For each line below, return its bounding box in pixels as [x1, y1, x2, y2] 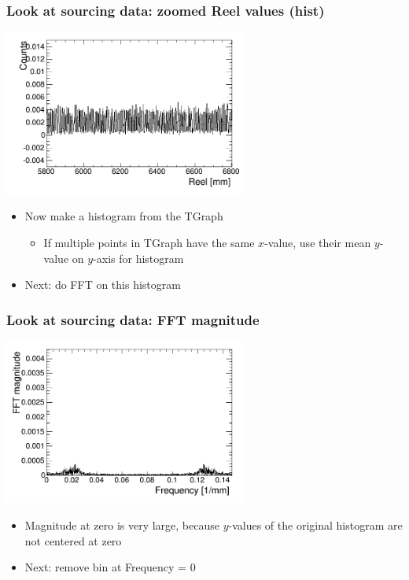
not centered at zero [24, 532, 122, 549]
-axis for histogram [93, 249, 184, 266]
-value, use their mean [264, 234, 371, 250]
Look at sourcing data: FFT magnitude [6, 309, 260, 329]
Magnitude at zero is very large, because [24, 517, 219, 533]
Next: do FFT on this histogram [24, 276, 181, 293]
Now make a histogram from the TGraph [24, 208, 223, 224]
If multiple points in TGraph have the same [43, 234, 255, 250]
